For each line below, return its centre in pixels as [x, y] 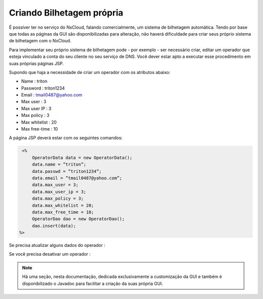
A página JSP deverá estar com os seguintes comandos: [66, 138]
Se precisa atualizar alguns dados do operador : [57, 245]
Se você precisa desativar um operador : [50, 254]
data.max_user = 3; [55, 185]
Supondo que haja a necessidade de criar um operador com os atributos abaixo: [90, 72]
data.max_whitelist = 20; [63, 205]
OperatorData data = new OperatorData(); [82, 158]
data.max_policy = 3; [58, 199]
